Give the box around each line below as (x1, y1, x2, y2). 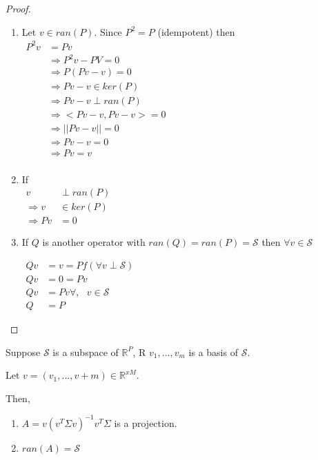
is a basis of (188, 344, 238, 359)
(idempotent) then (157, 24, 235, 39)
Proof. (6, 1, 31, 15)
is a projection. (114, 415, 177, 430)
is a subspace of (52, 344, 119, 359)
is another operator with (42, 235, 146, 249)
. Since (94, 24, 122, 39)
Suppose (6, 344, 41, 359)
